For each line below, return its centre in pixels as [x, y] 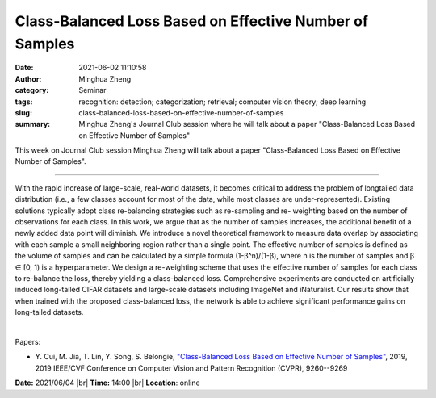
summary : [33, 124]
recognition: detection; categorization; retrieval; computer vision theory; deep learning [222, 102]
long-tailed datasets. [49, 312]
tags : [24, 102]
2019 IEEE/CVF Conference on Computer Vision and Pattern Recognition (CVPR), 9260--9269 [191, 368]
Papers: [28, 341]
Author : [28, 79]
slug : [23, 112]
